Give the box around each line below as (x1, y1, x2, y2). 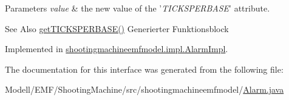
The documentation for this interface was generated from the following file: (5, 62, 284, 75)
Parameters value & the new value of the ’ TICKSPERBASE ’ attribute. (5, 2, 270, 14)
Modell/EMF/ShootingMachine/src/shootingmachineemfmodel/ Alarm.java (5, 83, 284, 96)
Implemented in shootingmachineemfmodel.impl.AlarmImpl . (5, 42, 228, 55)
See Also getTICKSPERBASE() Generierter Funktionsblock (5, 22, 229, 35)
